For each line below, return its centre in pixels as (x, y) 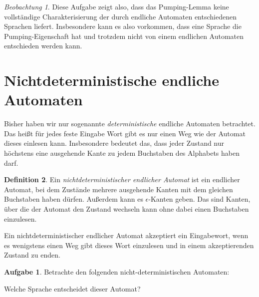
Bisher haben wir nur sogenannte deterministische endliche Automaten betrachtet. (130, 124)
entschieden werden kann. (43, 46)
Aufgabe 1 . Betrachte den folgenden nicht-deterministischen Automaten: (117, 272)
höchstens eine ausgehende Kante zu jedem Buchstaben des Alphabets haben (122, 153)
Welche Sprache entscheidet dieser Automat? (72, 288)
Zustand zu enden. (32, 255)
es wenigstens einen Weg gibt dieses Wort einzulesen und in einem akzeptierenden (129, 245)
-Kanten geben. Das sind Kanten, (199, 199)
